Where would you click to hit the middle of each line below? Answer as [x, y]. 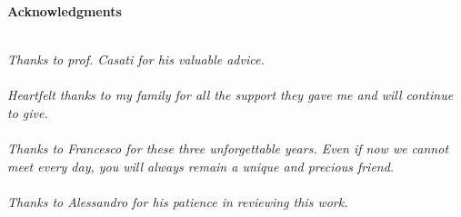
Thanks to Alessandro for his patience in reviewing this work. [178, 201]
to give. [28, 112]
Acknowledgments [65, 11]
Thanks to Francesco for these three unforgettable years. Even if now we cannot [228, 148]
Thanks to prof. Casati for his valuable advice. [136, 59]
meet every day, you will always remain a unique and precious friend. [201, 166]
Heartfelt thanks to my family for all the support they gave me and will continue [230, 95]
